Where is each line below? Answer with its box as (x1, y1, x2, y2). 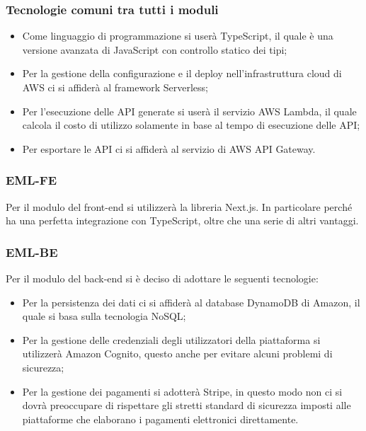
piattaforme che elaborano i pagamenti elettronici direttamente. (22, 411, 299, 426)
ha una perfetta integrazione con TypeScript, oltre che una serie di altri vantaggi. (6, 213, 359, 228)
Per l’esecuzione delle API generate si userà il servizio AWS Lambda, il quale (22, 103, 357, 118)
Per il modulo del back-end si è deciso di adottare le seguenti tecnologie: (6, 271, 319, 285)
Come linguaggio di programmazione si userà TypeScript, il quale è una (22, 28, 333, 43)
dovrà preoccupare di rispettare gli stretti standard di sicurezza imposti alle (22, 398, 351, 413)
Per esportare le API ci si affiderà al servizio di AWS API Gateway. (22, 141, 316, 156)
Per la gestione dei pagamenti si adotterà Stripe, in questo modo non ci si (22, 384, 343, 398)
